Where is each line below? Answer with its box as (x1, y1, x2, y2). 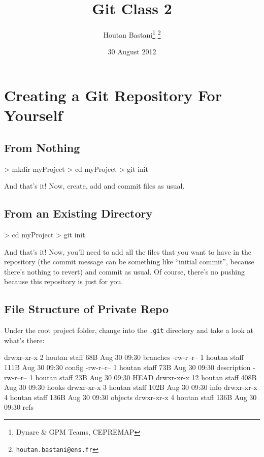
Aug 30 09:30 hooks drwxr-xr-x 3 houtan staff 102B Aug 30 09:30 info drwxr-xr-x (4, 382, 257, 392)
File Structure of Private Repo (4, 301, 169, 317)
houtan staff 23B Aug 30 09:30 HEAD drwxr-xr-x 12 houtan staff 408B (35, 372, 257, 382)
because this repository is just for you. (4, 276, 123, 287)
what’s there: (4, 334, 45, 345)
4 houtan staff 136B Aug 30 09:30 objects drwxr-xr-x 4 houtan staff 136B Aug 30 (4, 391, 257, 402)
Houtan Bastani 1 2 (103, 28, 161, 40)
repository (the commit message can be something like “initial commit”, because (4, 256, 254, 267)
